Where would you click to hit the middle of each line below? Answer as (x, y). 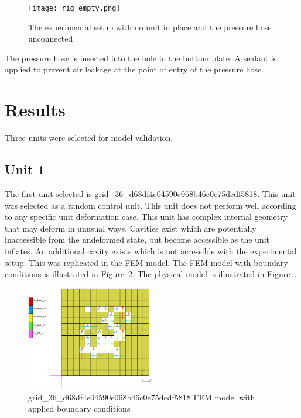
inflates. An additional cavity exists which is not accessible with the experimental (151, 251)
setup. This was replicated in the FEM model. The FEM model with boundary (146, 262)
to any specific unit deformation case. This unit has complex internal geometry (146, 217)
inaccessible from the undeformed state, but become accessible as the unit (137, 239)
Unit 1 (25, 169)
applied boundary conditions (79, 408)
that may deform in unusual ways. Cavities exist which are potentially (131, 228)
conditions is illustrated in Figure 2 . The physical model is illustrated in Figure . (151, 274)
